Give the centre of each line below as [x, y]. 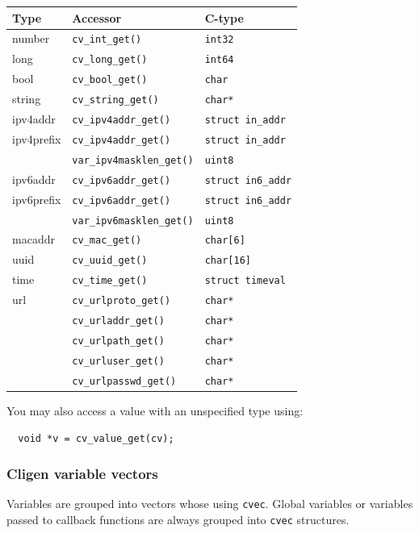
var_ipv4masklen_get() [133, 160]
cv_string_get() [115, 100]
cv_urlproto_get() [122, 301]
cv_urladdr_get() [118, 321]
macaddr [34, 239]
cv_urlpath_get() [118, 341]
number [31, 38]
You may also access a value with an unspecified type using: [155, 410]
